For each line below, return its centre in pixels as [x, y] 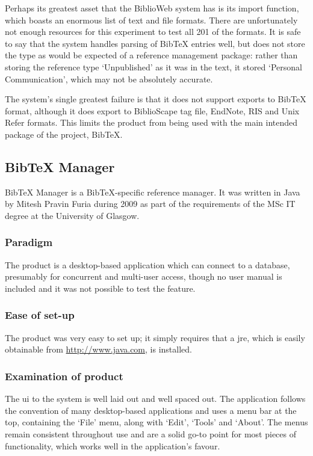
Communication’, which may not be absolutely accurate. [109, 79]
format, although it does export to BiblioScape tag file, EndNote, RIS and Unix [152, 110]
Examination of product [64, 376]
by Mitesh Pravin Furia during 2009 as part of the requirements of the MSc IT [150, 204]
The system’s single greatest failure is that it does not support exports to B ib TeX [156, 99]
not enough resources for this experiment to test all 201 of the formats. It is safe [153, 32]
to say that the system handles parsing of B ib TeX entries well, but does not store [155, 43]
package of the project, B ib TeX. [64, 134]
